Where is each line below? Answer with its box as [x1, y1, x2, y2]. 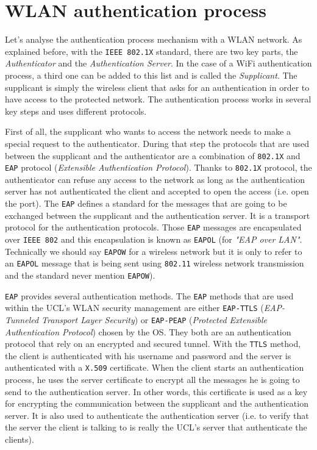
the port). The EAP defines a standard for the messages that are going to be [5, 197, 287, 210]
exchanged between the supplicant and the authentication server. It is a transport [5, 209, 310, 221]
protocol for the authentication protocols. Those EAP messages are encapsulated [5, 221, 302, 234]
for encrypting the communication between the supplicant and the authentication [5, 397, 308, 410]
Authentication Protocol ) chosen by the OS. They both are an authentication [5, 325, 291, 338]
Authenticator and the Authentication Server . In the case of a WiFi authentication [5, 57, 312, 70]
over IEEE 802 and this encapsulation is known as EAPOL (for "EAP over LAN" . [5, 232, 302, 245]
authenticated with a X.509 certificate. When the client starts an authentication [5, 361, 304, 374]
